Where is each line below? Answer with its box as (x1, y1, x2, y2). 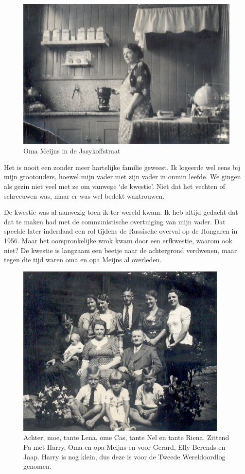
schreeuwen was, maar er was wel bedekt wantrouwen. (4, 190, 165, 201)
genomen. (23, 461, 52, 471)
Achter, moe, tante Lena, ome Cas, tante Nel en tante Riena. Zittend (23, 432, 229, 442)
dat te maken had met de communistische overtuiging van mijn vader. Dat (4, 216, 226, 226)
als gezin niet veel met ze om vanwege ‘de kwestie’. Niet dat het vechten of (4, 181, 226, 191)
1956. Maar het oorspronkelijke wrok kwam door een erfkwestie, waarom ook (4, 235, 232, 245)
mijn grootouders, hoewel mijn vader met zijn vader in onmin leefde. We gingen (4, 171, 241, 182)
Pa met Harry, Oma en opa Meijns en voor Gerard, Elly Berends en (23, 441, 226, 452)
